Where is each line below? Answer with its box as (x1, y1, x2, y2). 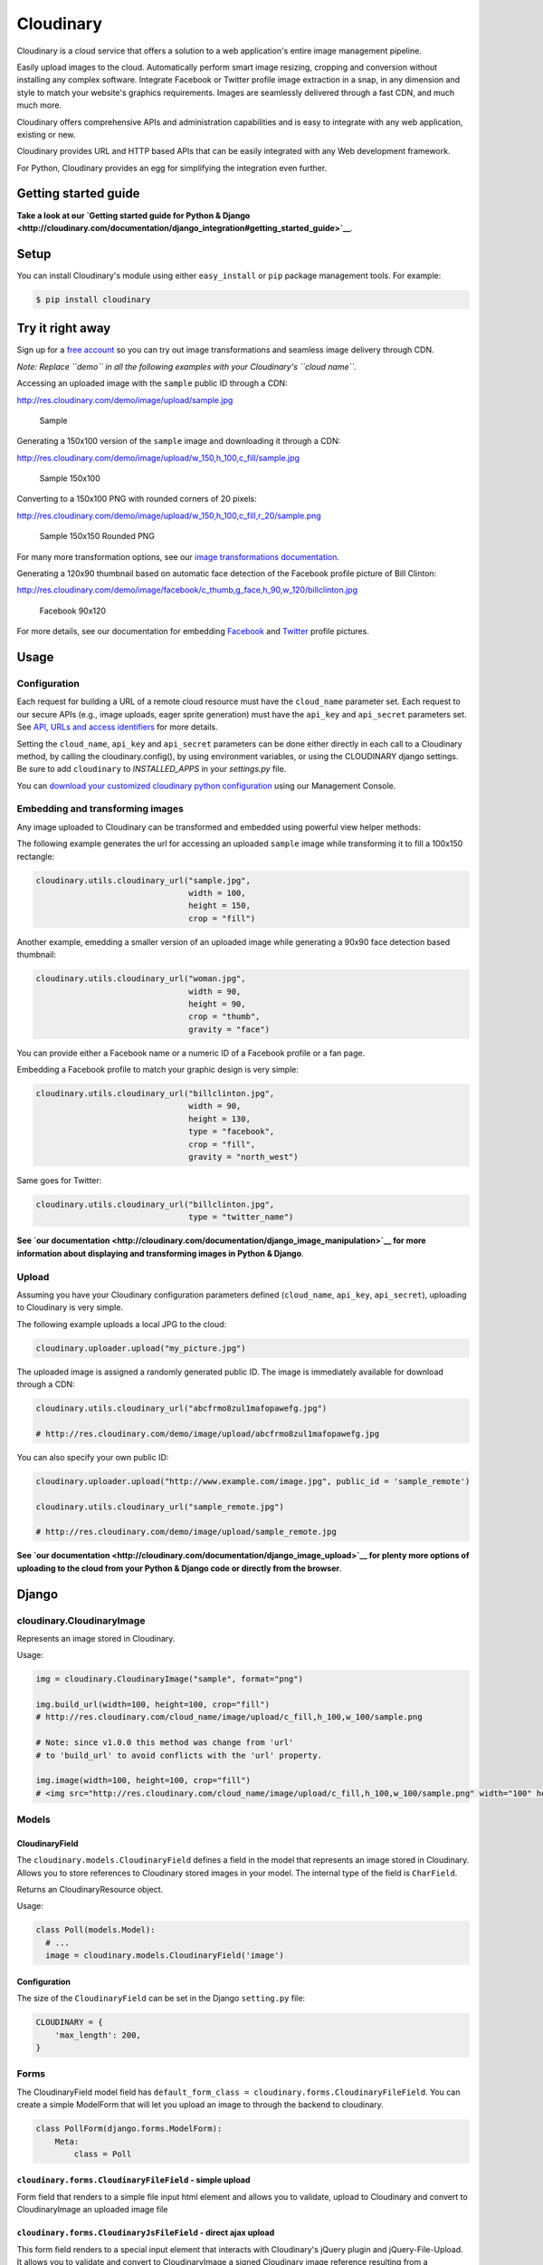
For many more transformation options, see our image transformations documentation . (16, 551, 339, 562)
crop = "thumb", (188, 1011, 261, 1022)
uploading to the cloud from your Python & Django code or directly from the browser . (16, 1563, 342, 1574)
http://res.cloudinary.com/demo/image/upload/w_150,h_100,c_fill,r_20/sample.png (16, 510, 321, 521)
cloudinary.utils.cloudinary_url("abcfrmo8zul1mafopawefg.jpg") (35, 1403, 328, 1413)
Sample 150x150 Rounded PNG (39, 531, 156, 542)
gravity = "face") (188, 1024, 271, 1035)
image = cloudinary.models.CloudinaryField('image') (45, 1951, 284, 1961)
